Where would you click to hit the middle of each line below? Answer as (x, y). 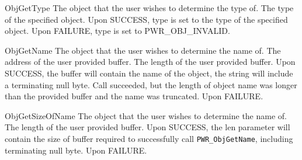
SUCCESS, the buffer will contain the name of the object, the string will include (149, 73)
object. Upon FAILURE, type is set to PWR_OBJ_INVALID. (117, 31)
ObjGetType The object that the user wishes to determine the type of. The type (149, 8)
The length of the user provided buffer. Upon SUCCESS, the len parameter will (147, 127)
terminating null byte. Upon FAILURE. (76, 150)
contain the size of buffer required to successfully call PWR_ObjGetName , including (149, 138)
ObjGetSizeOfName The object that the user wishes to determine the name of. (146, 115)
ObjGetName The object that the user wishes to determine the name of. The (143, 50)
